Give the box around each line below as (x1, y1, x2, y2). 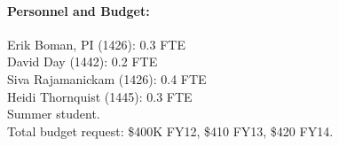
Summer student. (7, 104, 100, 123)
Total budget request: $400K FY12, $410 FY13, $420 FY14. (7, 121, 334, 140)
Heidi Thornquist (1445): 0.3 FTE (7, 87, 193, 105)
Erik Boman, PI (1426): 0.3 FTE (7, 35, 185, 53)
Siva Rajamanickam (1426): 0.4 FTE (7, 69, 207, 88)
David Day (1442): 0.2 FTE (7, 52, 158, 71)
